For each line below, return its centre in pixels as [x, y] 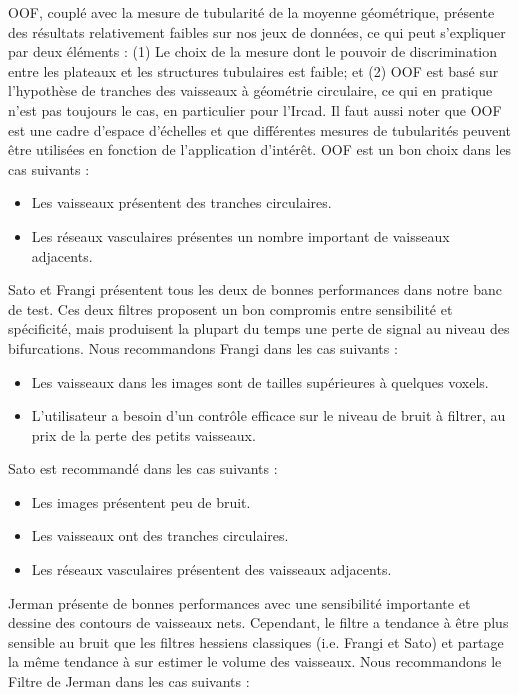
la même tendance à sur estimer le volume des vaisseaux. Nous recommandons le [255, 661]
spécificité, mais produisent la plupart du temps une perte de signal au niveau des [259, 328]
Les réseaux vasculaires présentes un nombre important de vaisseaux [240, 235]
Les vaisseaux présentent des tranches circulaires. [181, 202]
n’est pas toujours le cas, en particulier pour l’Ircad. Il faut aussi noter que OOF [255, 109]
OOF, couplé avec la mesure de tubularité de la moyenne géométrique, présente [251, 12]
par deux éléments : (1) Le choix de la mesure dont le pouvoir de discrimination [253, 51]
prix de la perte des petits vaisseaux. [143, 434]
